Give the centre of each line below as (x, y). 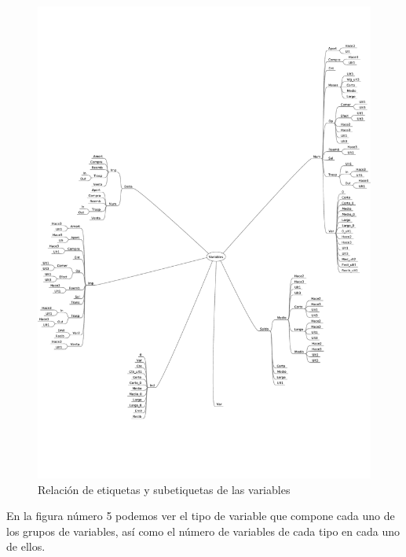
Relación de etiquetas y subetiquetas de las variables (164, 489)
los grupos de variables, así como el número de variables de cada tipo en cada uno (203, 531)
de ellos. (26, 546)
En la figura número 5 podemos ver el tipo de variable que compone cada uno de (201, 516)
